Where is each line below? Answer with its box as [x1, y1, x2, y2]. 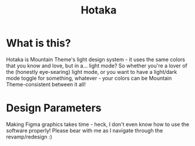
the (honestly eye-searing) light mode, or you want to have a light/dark [6, 68, 177, 75]
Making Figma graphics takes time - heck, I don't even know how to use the [6, 121, 190, 128]
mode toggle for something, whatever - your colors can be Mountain [6, 74, 172, 82]
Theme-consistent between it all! [6, 80, 86, 88]
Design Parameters [6, 101, 102, 115]
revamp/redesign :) [6, 133, 53, 140]
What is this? [6, 36, 72, 50]
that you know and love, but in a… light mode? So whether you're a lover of [6, 62, 188, 69]
